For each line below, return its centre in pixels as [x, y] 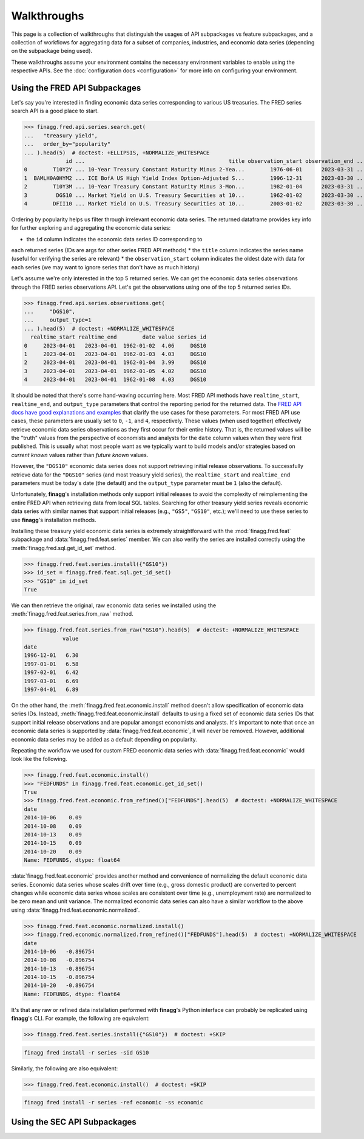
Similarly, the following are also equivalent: [65, 1068]
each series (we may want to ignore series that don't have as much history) [105, 267]
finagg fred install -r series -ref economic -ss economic [113, 1103]
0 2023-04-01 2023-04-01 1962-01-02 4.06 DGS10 [115, 346]
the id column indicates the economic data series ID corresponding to [114, 239]
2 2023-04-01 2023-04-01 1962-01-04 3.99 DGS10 [115, 363]
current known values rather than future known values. [80, 455]
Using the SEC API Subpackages [74, 1122]
